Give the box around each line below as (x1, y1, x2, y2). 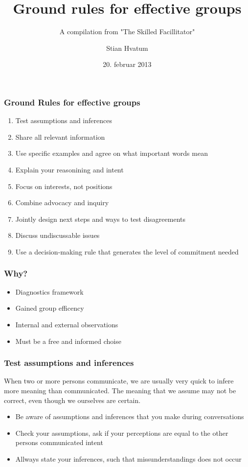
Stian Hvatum (106, 42, 148, 53)
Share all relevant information (15, 131, 105, 142)
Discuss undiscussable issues (15, 230, 100, 240)
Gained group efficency (15, 303, 84, 313)
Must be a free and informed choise (15, 336, 121, 346)
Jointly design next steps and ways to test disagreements (15, 213, 186, 224)
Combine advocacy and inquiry (15, 197, 109, 208)
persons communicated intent (15, 437, 103, 447)
